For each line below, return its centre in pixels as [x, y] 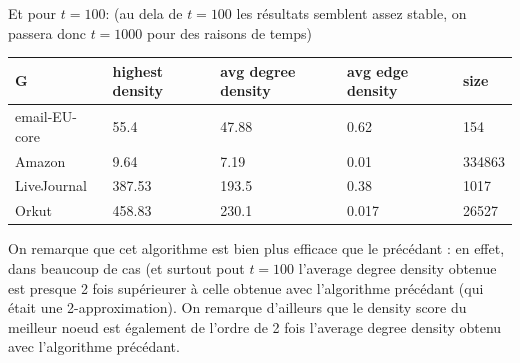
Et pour [32, 13]
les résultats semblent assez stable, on [351, 13]
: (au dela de [144, 13]
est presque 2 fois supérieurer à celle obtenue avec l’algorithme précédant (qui [246, 287]
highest [137, 70]
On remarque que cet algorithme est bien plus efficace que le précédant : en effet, [256, 248]
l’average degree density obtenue [397, 267]
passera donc [47, 32]
